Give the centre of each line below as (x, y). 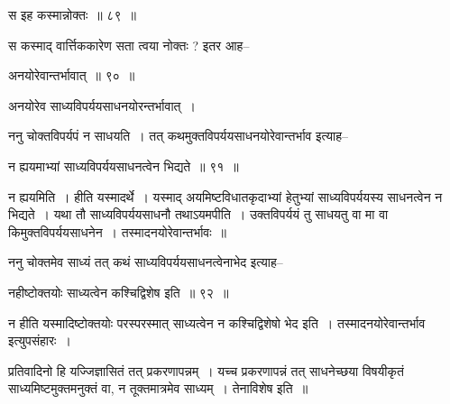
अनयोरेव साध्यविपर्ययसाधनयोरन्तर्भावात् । (102, 105)
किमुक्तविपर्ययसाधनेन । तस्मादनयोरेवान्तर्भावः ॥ (118, 231)
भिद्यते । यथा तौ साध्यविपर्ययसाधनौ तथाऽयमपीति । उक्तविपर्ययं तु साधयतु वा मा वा (198, 214)
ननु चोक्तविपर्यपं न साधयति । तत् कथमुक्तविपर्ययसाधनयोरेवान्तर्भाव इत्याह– (179, 136)
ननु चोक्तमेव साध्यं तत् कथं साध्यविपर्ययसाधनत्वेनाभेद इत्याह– (146, 262)
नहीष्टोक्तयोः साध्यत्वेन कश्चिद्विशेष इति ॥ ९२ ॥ (119, 292)
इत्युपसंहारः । (40, 340)
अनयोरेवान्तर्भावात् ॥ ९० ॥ (72, 75)
